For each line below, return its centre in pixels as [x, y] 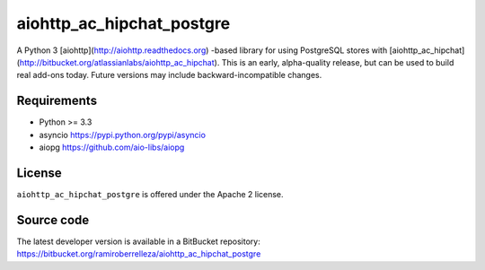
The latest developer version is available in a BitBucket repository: [138, 241]
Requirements [57, 101]
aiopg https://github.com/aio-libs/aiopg [112, 147]
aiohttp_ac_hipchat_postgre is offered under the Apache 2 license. [150, 194]
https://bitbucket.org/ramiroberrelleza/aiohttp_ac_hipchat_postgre [139, 254]
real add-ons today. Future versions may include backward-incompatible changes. [169, 75]
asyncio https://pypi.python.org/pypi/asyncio [123, 135]
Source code [53, 220]
